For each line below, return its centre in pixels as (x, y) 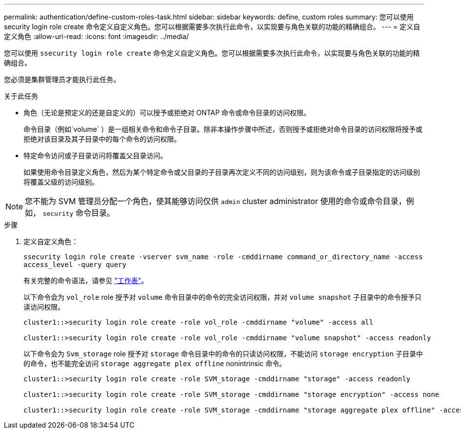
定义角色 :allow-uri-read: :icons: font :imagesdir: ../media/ (96, 36)
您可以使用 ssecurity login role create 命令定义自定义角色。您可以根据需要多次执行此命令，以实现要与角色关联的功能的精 (212, 53)
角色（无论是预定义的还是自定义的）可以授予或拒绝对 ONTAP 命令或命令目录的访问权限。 (167, 113)
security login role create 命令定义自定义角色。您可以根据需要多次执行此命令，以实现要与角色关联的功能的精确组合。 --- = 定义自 (212, 27)
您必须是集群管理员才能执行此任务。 (62, 79)
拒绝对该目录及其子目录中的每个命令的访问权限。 (102, 139)
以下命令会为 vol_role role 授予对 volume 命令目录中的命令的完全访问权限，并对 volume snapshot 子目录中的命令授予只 (223, 297)
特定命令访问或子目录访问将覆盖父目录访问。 (95, 155)
